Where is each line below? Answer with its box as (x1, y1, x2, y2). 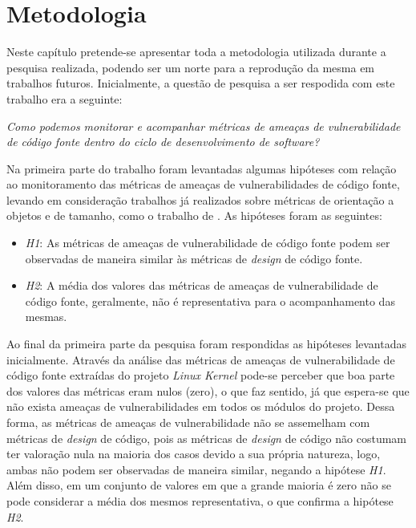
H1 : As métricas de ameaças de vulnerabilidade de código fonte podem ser (25, 234, 390, 251)
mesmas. (25, 308, 67, 325)
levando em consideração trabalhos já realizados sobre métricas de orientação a (6, 191, 394, 208)
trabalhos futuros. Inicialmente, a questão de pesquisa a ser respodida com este (6, 75, 395, 91)
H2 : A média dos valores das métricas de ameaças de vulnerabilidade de (25, 277, 378, 294)
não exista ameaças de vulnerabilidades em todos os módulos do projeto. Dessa (6, 398, 395, 415)
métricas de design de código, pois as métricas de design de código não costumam (6, 429, 407, 446)
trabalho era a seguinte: (6, 90, 123, 107)
